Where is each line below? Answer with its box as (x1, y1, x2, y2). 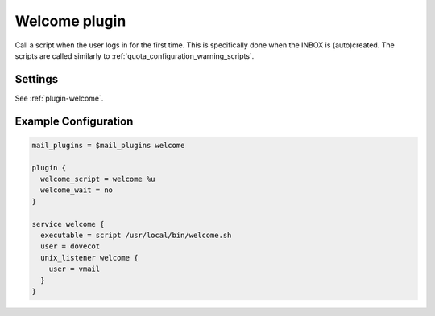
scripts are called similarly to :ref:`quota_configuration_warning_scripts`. (14, 51, 255, 60)
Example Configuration (14, 114, 134, 128)
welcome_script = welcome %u (40, 174, 156, 184)
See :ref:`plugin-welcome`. (14, 93, 104, 103)
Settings (14, 72, 59, 86)
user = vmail (48, 265, 101, 273)
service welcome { (31, 220, 105, 228)
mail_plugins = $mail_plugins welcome (31, 141, 185, 150)
